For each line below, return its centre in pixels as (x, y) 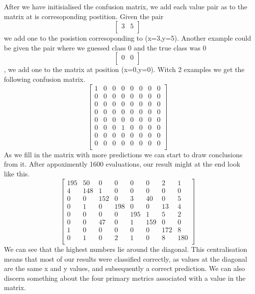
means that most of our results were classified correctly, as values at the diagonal (126, 258)
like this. (17, 174)
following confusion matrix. (45, 79)
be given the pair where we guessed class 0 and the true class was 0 (105, 47)
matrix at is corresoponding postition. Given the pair (84, 16)
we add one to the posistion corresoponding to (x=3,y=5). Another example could (127, 38)
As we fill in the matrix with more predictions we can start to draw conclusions (123, 154)
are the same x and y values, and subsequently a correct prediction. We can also (125, 268)
